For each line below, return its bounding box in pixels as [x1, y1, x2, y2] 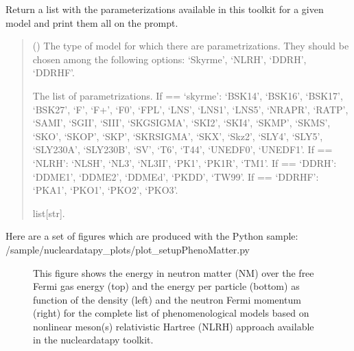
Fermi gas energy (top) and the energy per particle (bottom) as [33, 279, 300, 293]
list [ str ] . [32, 205, 65, 220]
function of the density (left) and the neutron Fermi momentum [33, 292, 301, 306]
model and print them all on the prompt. [5, 15, 178, 30]
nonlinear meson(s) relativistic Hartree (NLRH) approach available [33, 319, 314, 333]
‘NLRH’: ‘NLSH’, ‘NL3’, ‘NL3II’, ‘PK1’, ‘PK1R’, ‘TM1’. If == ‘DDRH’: [32, 155, 337, 170]
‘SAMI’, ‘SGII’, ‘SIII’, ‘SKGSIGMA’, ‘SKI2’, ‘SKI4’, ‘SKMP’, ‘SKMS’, [32, 115, 331, 130]
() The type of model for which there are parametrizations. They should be [32, 38, 349, 53]
